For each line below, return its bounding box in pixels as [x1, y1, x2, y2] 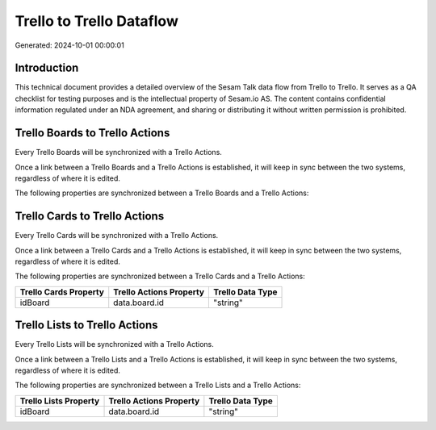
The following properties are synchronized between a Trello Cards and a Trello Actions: [15, 271, 306, 282]
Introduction [15, 61, 79, 75]
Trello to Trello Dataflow [15, 12, 179, 30]
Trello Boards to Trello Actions [15, 126, 170, 140]
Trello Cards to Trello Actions [15, 210, 165, 223]
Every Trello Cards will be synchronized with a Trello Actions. [15, 231, 219, 240]
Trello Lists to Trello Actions [15, 319, 158, 332]
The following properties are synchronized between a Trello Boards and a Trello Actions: [15, 188, 309, 198]
